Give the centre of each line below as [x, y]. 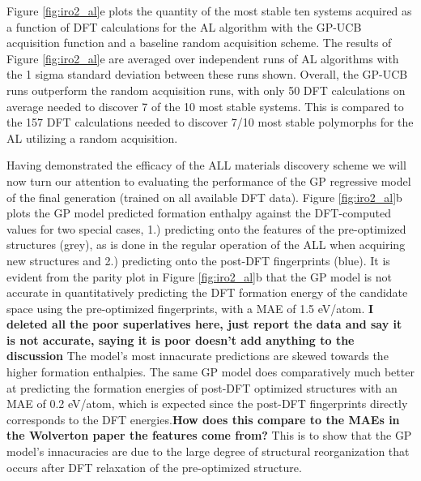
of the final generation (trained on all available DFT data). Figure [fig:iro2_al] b [204, 197]
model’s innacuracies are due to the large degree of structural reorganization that [208, 451]
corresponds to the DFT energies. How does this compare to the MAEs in [203, 419]
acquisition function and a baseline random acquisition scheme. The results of [199, 43]
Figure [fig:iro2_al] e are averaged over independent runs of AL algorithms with [203, 58]
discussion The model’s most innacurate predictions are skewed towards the [198, 356]
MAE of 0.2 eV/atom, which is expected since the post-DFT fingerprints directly [207, 404]
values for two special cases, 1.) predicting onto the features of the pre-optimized [206, 228]
